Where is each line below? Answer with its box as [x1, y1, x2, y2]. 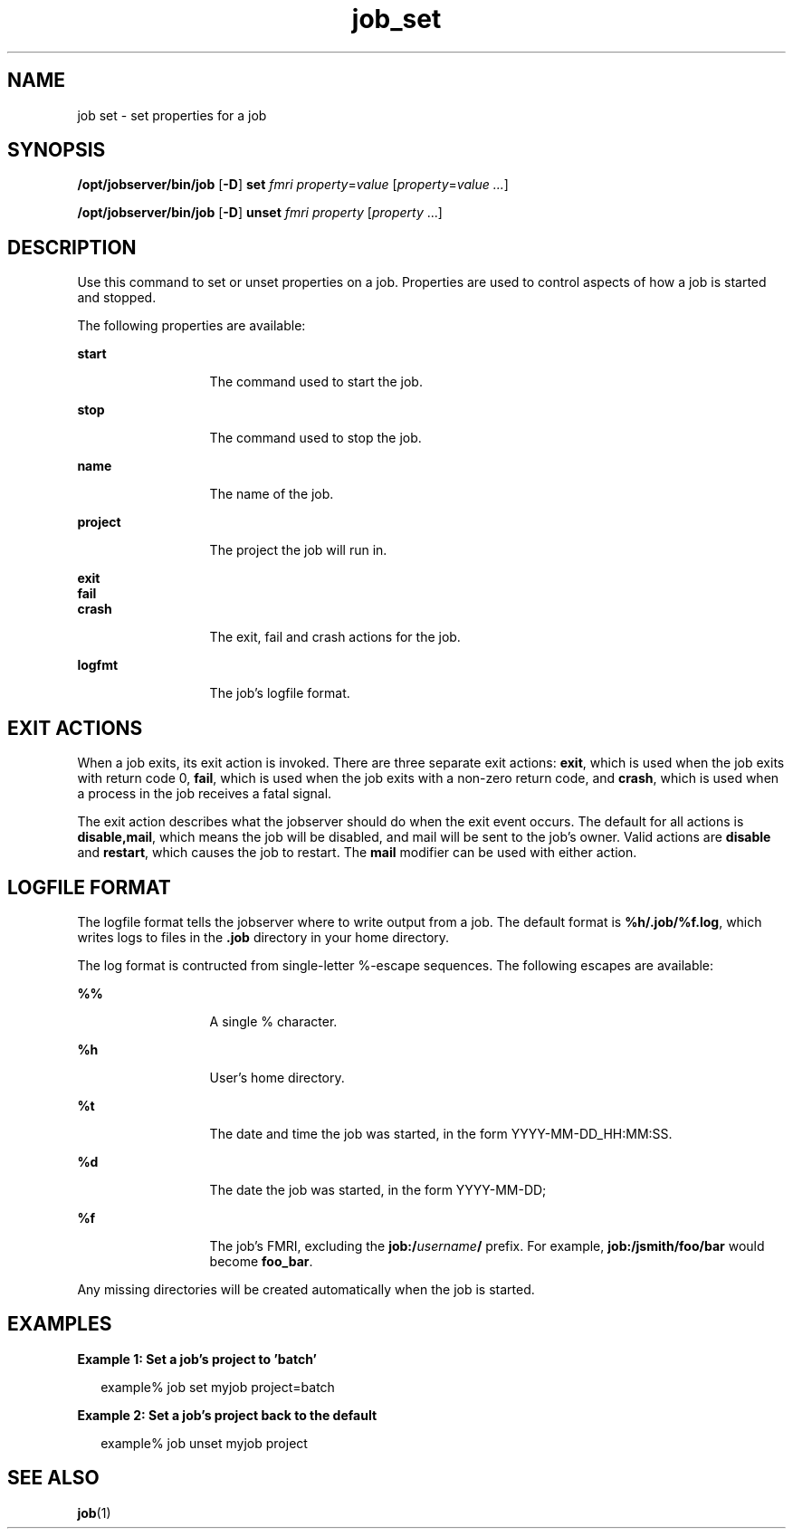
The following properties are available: [77, 318, 306, 334]
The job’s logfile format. [209, 685, 350, 701]
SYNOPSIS [7, 138, 106, 162]
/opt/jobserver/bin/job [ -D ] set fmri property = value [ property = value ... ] [77, 176, 509, 193]
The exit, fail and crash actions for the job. [209, 629, 461, 645]
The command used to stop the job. [209, 430, 422, 446]
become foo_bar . [209, 1253, 313, 1269]
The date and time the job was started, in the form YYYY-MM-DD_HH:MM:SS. [209, 1125, 673, 1141]
